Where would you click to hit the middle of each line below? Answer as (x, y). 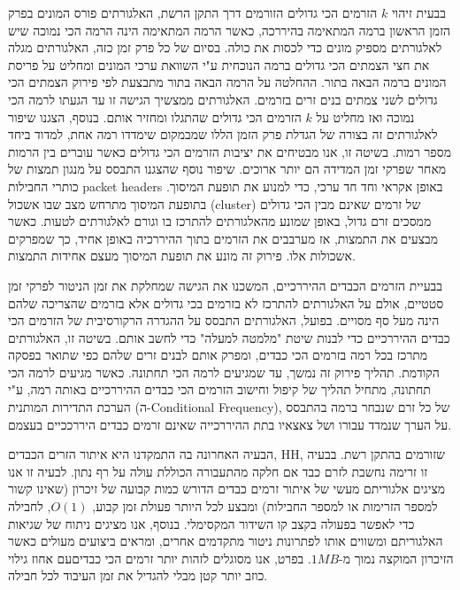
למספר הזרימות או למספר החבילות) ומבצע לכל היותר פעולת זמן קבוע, (265, 506)
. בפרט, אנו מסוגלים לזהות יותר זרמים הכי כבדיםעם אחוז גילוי (160, 558)
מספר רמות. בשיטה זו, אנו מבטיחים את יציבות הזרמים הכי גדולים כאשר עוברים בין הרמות (230, 151)
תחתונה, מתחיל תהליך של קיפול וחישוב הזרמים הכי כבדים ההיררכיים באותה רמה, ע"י (219, 389)
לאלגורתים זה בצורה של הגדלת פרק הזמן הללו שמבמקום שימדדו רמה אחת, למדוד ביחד (223, 134)
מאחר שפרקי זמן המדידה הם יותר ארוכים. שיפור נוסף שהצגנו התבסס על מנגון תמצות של (227, 169)
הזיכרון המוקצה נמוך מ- (396, 558)
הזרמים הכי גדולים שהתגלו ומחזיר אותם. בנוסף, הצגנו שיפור (155, 116)
